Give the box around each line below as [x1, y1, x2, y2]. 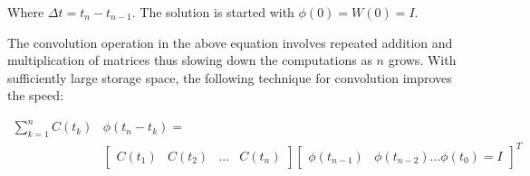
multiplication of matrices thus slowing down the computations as [7, 51, 372, 69]
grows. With [388, 51, 457, 69]
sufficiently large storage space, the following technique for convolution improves [7, 68, 452, 87]
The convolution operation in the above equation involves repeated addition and [7, 32, 453, 51]
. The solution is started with [131, 3, 294, 21]
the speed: [7, 86, 63, 105]
